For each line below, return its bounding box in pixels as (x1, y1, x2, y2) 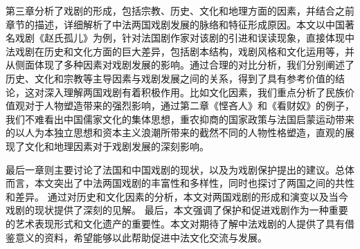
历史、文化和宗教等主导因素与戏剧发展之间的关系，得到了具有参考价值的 (6, 71, 335, 85)
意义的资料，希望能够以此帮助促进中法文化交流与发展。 (15, 230, 267, 244)
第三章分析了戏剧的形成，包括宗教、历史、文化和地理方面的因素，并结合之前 (6, 3, 354, 17)
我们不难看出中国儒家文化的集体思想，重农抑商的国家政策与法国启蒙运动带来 (6, 111, 354, 126)
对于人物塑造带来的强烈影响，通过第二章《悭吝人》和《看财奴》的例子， (24, 98, 354, 113)
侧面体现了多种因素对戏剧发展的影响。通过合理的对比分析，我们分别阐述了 (15, 57, 354, 72)
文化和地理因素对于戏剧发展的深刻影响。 (24, 138, 209, 153)
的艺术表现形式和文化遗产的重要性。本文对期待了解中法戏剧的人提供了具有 (6, 216, 345, 230)
